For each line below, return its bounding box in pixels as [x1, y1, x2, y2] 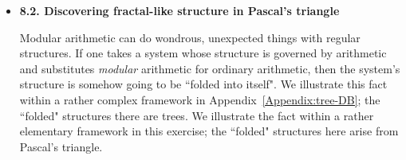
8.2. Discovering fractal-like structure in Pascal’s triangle [19, 2, 340, 18]
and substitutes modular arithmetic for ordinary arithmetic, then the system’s [19, 60, 400, 76]
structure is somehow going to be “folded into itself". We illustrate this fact [19, 76, 388, 92]
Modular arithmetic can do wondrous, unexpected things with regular [19, 29, 361, 45]
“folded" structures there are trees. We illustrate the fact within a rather [19, 107, 374, 123]
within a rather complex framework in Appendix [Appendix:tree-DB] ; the [19, 91, 380, 107]
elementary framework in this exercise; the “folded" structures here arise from [19, 123, 399, 139]
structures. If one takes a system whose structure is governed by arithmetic [19, 45, 387, 61]
